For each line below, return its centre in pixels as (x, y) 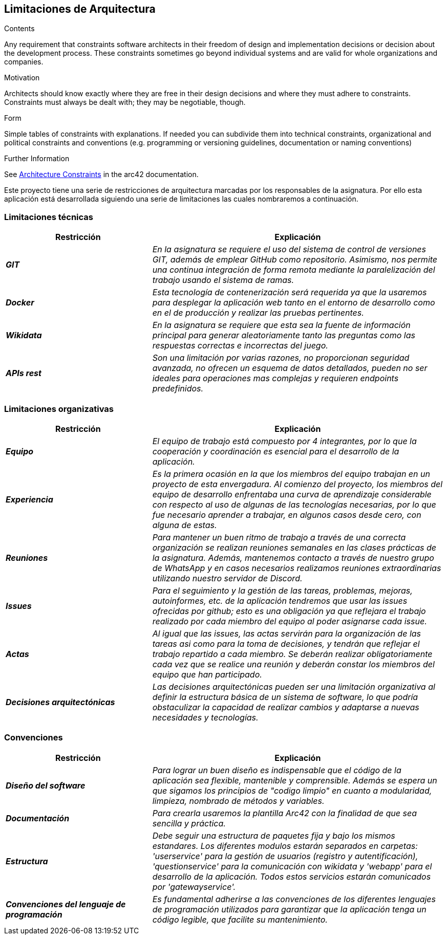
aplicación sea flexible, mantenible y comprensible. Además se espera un (295, 780)
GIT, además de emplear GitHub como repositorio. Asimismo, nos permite (295, 260)
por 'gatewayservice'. (194, 887)
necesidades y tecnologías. (205, 717)
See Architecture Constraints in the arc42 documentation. (101, 174)
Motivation (22, 78)
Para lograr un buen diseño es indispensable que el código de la (277, 770)
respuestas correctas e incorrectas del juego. (240, 346)
